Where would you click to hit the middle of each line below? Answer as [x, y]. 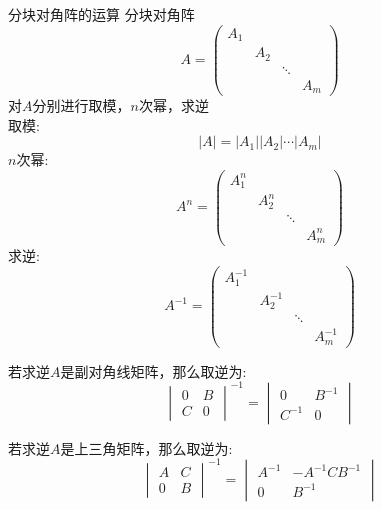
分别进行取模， [81, 105]
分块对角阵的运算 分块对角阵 [101, 14]
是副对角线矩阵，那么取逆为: [153, 370]
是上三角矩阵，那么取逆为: [146, 447]
